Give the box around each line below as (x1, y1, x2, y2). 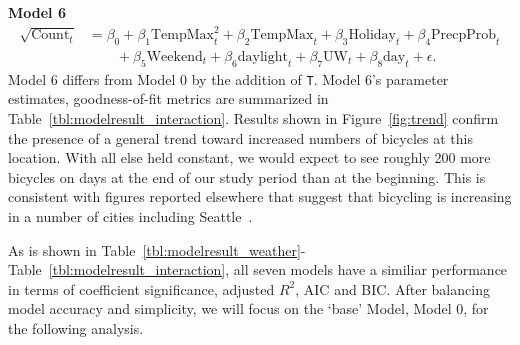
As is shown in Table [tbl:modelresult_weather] (8, 239, 301, 260)
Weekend (146, 49, 203, 64)
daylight (237, 49, 288, 64)
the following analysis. (8, 317, 144, 338)
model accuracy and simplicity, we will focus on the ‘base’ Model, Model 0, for (8, 298, 489, 319)
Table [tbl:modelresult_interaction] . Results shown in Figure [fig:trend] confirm (8, 108, 499, 128)
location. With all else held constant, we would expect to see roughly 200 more (8, 147, 491, 168)
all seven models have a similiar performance (233, 259, 508, 280)
